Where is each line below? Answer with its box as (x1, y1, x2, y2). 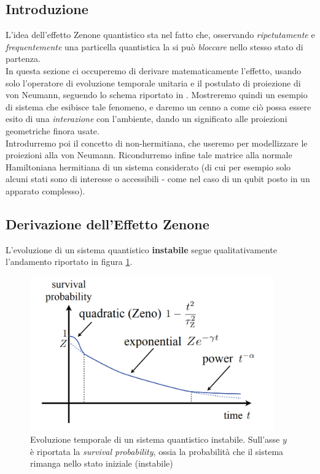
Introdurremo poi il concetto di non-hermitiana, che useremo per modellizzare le (6, 136, 308, 149)
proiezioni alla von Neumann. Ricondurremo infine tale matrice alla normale (6, 148, 292, 161)
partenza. (6, 52, 41, 65)
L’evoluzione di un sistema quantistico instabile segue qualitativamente (6, 243, 277, 256)
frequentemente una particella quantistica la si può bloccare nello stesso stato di (6, 40, 303, 53)
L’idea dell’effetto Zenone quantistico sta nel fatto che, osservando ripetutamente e (6, 28, 315, 41)
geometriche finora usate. (6, 124, 100, 137)
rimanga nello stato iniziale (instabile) (30, 457, 173, 470)
